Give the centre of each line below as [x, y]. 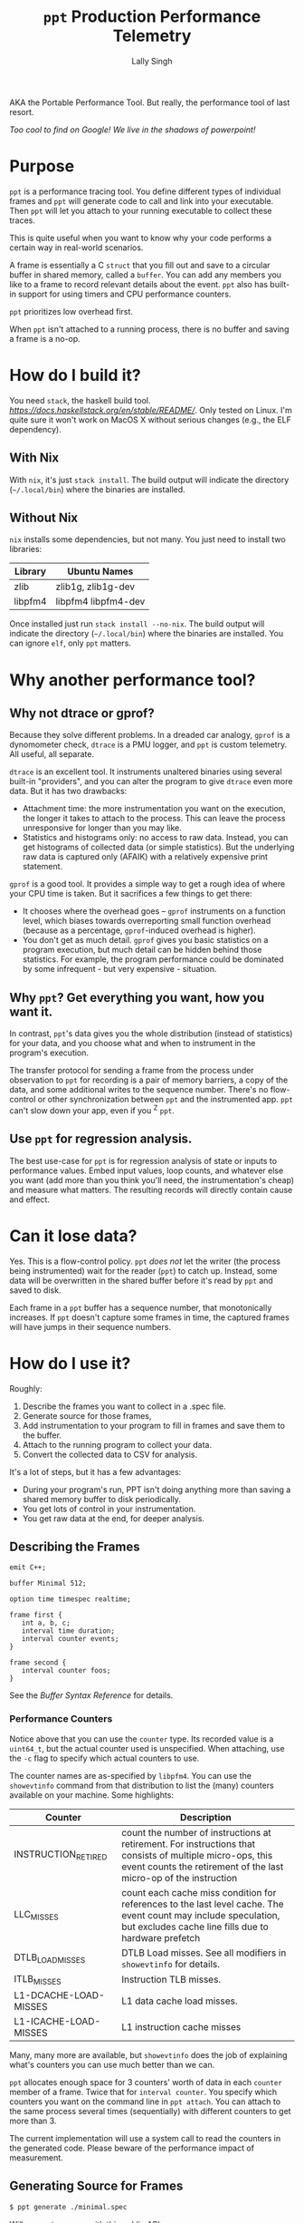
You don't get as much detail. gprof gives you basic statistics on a [145, 940]
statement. [43, 867]
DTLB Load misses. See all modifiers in [204, 1953]
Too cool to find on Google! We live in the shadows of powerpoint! [133, 130]
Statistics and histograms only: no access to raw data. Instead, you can [155, 838]
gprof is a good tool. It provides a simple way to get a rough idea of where [147, 884]
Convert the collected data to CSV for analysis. [110, 1454]
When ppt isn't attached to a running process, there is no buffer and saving [149, 329]
